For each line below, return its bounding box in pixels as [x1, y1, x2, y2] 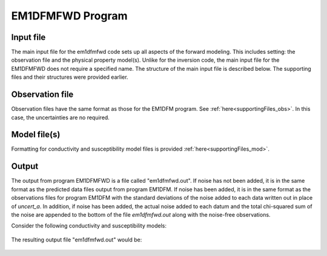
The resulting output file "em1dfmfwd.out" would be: [11, 236, 142, 243]
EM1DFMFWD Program [11, 9, 128, 22]
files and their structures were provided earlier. [11, 73, 128, 81]
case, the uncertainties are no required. [11, 114, 110, 121]
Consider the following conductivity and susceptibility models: [11, 222, 167, 229]
